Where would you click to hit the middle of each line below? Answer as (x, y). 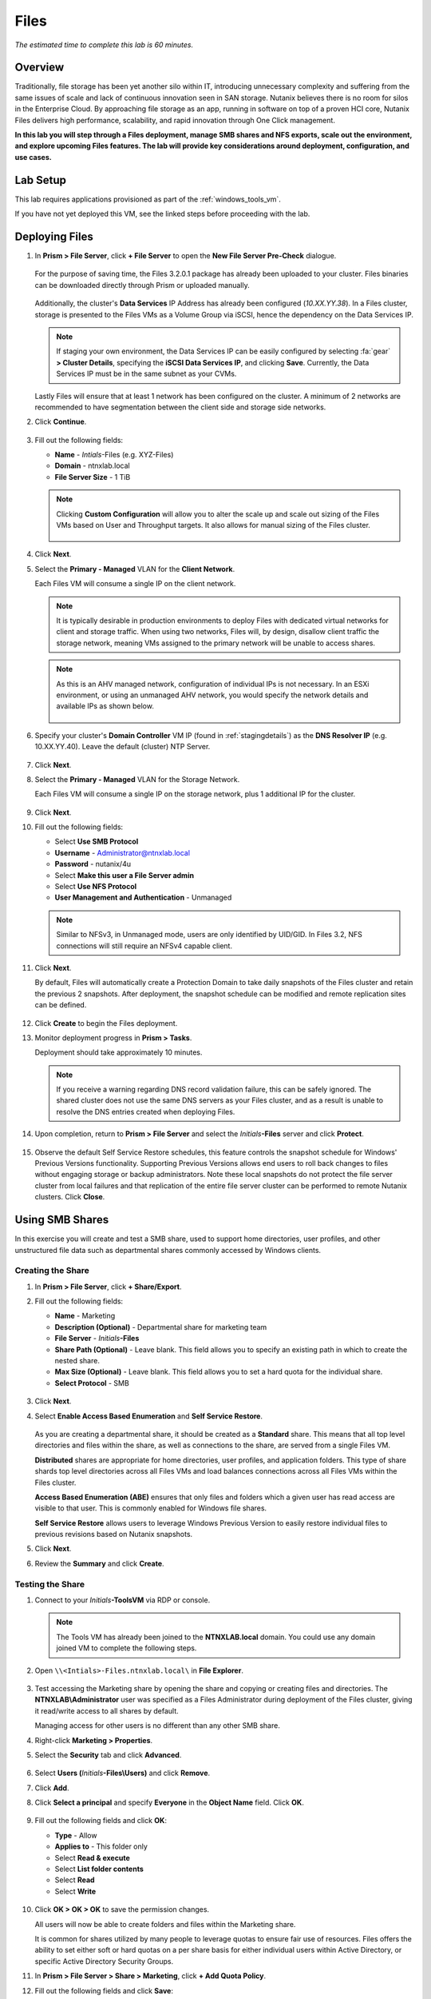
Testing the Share (50, 1584)
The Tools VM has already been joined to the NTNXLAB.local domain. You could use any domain (215, 1637)
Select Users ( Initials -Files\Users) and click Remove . (123, 1773)
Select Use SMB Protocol (97, 842)
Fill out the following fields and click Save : (104, 1990)
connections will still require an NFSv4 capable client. (144, 946)
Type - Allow (76, 1835)
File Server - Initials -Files (97, 1339)
